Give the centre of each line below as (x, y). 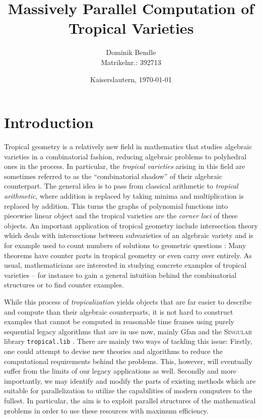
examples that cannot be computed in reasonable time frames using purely (119, 321)
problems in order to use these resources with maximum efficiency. (106, 410)
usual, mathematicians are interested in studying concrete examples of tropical (125, 265)
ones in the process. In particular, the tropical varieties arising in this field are (125, 166)
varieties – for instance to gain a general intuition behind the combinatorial (120, 275)
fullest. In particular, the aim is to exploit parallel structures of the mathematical (130, 400)
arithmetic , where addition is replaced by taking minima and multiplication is (124, 196)
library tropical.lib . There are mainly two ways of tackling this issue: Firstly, (128, 341)
